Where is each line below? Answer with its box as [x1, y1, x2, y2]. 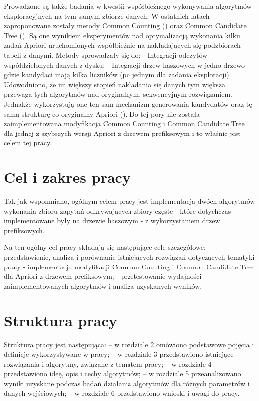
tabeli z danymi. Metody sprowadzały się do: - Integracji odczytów [4, 49, 208, 60]
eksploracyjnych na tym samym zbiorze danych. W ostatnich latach [4, 10, 210, 21]
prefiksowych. [4, 225, 45, 235]
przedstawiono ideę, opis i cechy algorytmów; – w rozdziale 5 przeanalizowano [4, 368, 241, 379]
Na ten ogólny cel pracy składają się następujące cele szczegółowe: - [4, 242, 211, 252]
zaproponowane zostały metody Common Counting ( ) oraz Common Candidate [4, 20, 247, 31]
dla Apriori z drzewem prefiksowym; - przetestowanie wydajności [4, 271, 202, 281]
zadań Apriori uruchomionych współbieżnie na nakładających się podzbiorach [4, 40, 241, 50]
